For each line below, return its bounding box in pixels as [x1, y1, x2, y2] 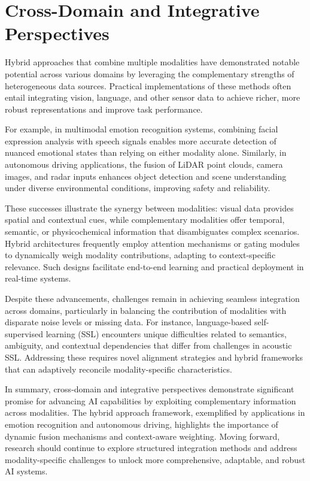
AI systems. [5, 465, 48, 477]
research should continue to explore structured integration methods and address [5, 441, 297, 454]
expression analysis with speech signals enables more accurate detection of [5, 134, 276, 147]
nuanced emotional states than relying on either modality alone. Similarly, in [5, 146, 287, 159]
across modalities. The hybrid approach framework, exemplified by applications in [5, 406, 305, 419]
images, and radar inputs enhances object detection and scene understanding [5, 170, 287, 182]
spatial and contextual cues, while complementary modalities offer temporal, [5, 213, 285, 226]
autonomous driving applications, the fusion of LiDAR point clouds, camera [5, 158, 283, 171]
